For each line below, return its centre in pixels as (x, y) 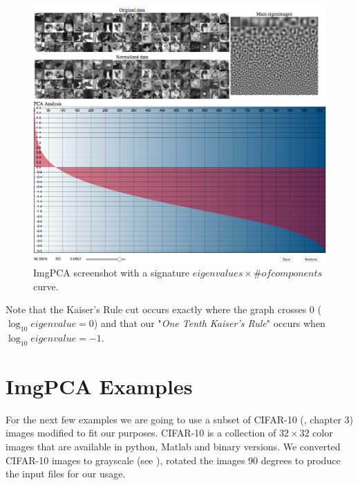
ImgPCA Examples (99, 386)
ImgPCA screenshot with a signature (112, 273)
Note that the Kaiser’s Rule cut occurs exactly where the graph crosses (156, 309)
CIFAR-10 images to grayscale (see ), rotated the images (125, 460)
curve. (46, 286)
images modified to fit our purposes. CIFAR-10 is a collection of (141, 433)
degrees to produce (301, 460)
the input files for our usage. (66, 474)
